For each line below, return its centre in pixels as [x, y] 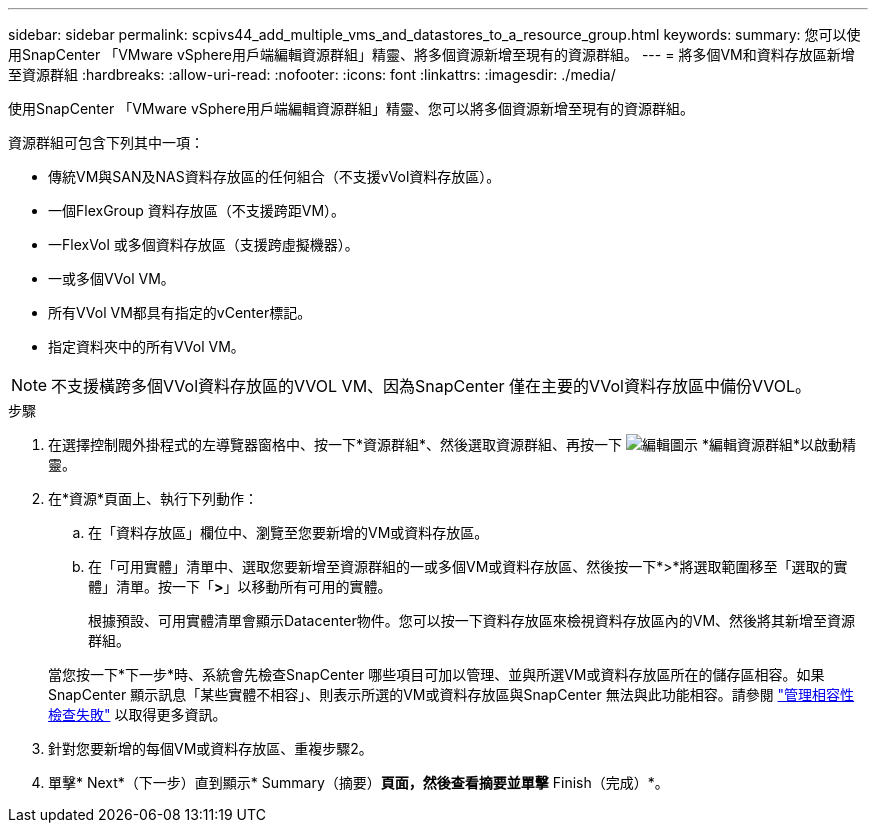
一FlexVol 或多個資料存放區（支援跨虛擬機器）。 [203, 244]
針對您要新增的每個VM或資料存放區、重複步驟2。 [210, 748]
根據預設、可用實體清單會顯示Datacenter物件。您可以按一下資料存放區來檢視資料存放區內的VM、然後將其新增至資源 [472, 620]
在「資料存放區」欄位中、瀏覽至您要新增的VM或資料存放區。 [288, 532]
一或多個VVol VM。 [111, 278]
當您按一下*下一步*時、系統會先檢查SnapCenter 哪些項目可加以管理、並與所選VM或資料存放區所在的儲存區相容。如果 [436, 674]
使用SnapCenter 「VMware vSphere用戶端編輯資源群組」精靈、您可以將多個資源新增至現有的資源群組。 [351, 108]
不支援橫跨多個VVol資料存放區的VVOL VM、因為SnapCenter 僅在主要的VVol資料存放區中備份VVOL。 [431, 386]
